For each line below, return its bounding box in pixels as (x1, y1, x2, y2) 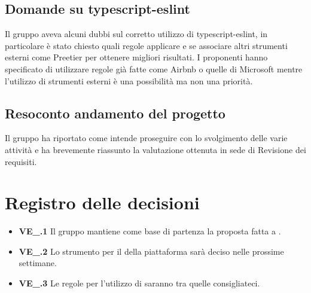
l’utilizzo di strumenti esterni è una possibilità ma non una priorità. (5, 74, 253, 87)
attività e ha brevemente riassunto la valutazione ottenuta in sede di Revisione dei (5, 143, 306, 155)
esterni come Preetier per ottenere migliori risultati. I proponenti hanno (5, 51, 268, 63)
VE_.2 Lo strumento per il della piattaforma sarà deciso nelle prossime (19, 245, 284, 257)
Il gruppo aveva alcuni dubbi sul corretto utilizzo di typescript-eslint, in (5, 28, 268, 40)
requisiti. (5, 155, 37, 167)
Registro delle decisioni (5, 190, 200, 215)
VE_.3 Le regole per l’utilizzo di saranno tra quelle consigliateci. (19, 277, 260, 289)
